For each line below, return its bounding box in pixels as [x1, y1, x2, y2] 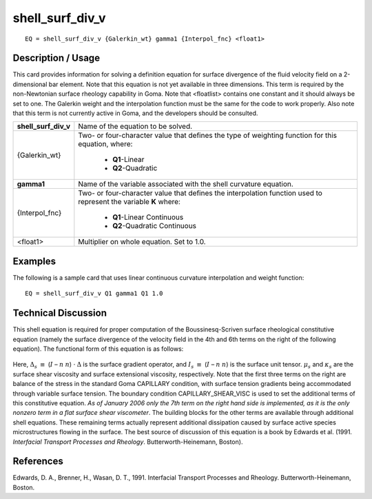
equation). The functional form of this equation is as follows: [12, 345, 184, 353]
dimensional [12, 80, 48, 88]
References [12, 456, 63, 467]
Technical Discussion [12, 307, 107, 319]
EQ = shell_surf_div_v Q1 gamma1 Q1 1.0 [25, 289, 163, 298]
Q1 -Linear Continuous [112, 212, 184, 222]
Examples [12, 255, 56, 267]
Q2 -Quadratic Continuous [112, 221, 196, 231]
